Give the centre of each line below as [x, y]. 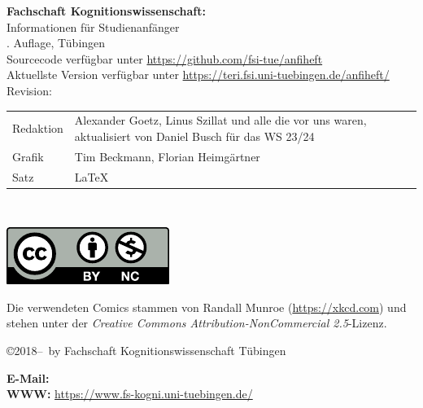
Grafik [28, 156]
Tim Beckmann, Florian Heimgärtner [167, 156]
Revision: [29, 90]
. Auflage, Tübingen [56, 43]
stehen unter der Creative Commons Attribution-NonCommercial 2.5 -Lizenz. [197, 323]
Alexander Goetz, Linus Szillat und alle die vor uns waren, [220, 120]
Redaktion [38, 128]
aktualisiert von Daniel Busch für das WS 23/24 [194, 136]
